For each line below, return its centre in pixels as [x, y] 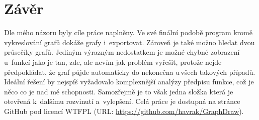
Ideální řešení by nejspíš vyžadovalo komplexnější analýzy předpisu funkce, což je [129, 82]
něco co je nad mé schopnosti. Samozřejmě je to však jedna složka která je [119, 91]
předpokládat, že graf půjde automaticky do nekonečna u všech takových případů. [130, 72]
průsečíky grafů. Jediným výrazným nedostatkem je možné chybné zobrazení [122, 52]
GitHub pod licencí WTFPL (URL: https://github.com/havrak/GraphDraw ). [124, 111]
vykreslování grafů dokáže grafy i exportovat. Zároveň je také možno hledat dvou [129, 42]
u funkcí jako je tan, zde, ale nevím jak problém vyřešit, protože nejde [113, 62]
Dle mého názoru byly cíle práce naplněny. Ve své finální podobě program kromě [128, 32]
